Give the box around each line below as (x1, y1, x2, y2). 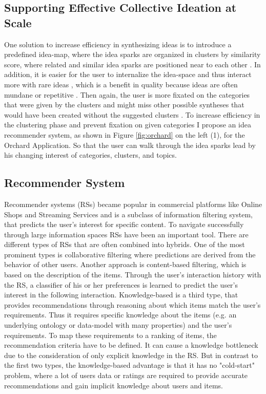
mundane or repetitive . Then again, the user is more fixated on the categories (4, 89, 250, 100)
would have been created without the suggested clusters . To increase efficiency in (4, 109, 260, 120)
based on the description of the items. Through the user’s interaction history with (4, 269, 261, 280)
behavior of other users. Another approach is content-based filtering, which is (4, 259, 247, 270)
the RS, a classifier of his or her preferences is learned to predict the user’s (4, 279, 238, 290)
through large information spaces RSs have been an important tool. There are (4, 229, 249, 239)
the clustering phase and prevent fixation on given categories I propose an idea (4, 119, 251, 130)
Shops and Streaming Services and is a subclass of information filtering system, (4, 209, 253, 219)
